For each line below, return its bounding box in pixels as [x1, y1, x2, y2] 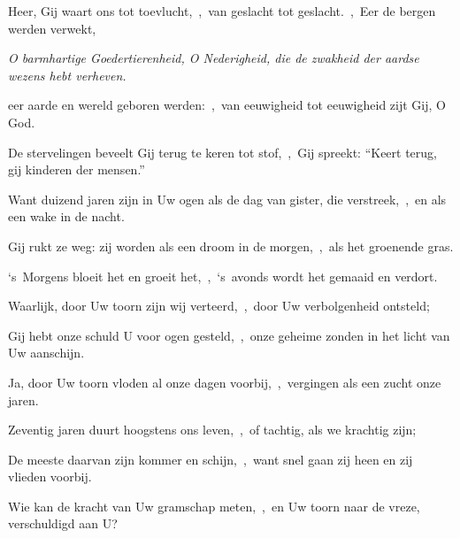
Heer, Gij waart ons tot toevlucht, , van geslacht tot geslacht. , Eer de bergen [8, 2, 436, 19]
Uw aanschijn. [8, 343, 85, 362]
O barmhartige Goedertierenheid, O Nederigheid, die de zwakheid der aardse [8, 49, 419, 67]
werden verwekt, [8, 19, 96, 37]
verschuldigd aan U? [8, 514, 118, 533]
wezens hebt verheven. [8, 65, 126, 84]
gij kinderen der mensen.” [8, 160, 145, 179]
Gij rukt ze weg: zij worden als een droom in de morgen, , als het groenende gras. [8, 236, 454, 255]
